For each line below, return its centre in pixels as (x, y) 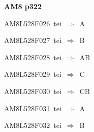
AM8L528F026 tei (33, 23)
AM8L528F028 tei (33, 57)
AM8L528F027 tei (33, 40)
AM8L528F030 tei (33, 91)
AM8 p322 (23, 6)
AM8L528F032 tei (33, 125)
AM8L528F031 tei (33, 108)
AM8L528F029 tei (33, 74)
